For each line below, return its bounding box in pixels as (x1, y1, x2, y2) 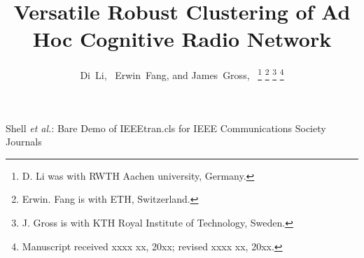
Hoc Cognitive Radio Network (32, 24, 332, 53)
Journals (6, 134, 42, 149)
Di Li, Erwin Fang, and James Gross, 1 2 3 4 (80, 66, 284, 82)
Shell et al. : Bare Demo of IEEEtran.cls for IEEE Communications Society (6, 120, 326, 135)
